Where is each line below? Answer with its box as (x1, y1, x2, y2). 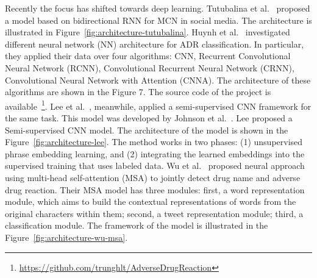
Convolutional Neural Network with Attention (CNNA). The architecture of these (5, 73, 311, 86)
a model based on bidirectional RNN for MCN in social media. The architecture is (5, 13, 312, 26)
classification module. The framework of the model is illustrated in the (5, 219, 268, 232)
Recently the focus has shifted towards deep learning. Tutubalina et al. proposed (5, 2, 310, 14)
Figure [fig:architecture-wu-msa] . (5, 230, 128, 243)
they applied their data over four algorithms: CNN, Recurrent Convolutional (5, 49, 291, 62)
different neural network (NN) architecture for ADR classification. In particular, (5, 37, 304, 50)
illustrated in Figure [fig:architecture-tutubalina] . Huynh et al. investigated (5, 26, 290, 38)
